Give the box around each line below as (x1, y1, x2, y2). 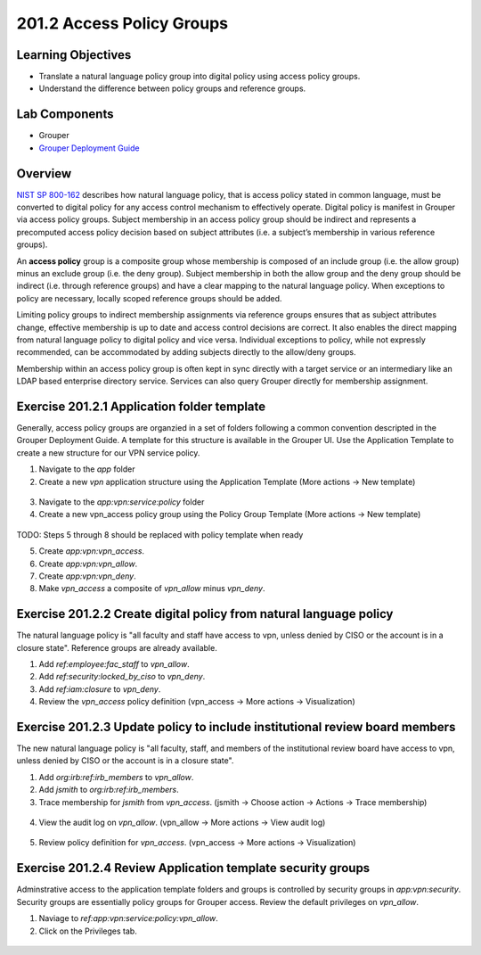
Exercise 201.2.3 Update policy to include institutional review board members (16, 720, 456, 735)
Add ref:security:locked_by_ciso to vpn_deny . (38, 671, 206, 682)
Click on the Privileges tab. (38, 926, 137, 936)
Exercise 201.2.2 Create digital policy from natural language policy (16, 606, 394, 622)
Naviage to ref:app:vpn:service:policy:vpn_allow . (38, 913, 218, 924)
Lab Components (16, 107, 114, 122)
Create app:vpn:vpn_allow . (38, 558, 138, 569)
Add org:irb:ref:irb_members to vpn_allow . (38, 771, 194, 782)
